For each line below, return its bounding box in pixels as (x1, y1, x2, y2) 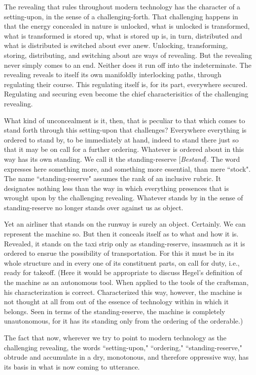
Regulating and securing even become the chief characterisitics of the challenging (4, 89, 249, 99)
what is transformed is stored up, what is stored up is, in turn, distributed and (4, 30, 242, 41)
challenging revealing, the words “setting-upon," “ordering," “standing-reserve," (4, 342, 242, 352)
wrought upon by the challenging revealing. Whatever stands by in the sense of (4, 192, 243, 203)
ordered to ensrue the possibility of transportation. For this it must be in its (4, 248, 234, 258)
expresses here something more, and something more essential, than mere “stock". (4, 163, 251, 174)
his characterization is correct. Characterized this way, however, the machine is (4, 286, 242, 297)
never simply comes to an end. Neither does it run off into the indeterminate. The (4, 59, 252, 70)
